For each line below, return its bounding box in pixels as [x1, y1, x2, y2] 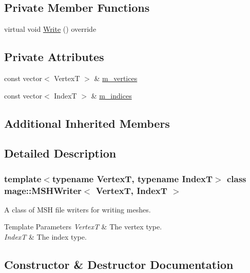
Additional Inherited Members [4, 115, 170, 131]
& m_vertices [94, 73, 138, 83]
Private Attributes [4, 49, 104, 65]
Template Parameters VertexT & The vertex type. [4, 221, 162, 232]
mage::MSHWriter [4, 184, 82, 197]
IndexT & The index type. [4, 231, 87, 242]
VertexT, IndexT [95, 184, 167, 197]
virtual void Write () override [4, 24, 97, 34]
